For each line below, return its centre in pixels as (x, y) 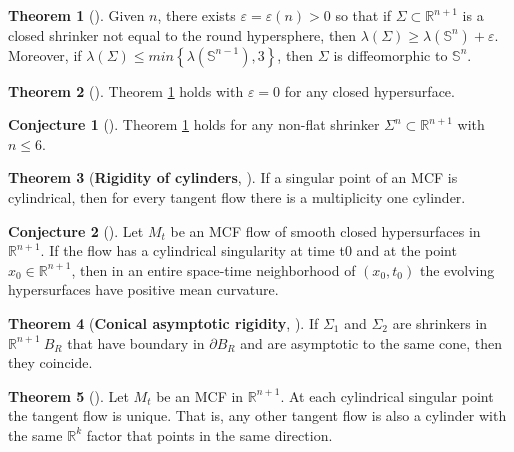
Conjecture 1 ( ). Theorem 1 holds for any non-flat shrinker (194, 124)
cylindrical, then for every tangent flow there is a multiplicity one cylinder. (237, 196)
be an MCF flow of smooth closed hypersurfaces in (325, 230)
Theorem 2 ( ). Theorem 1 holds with (126, 90)
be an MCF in (200, 395)
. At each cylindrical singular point (387, 395)
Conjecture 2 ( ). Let (76, 230)
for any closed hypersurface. (369, 90)
